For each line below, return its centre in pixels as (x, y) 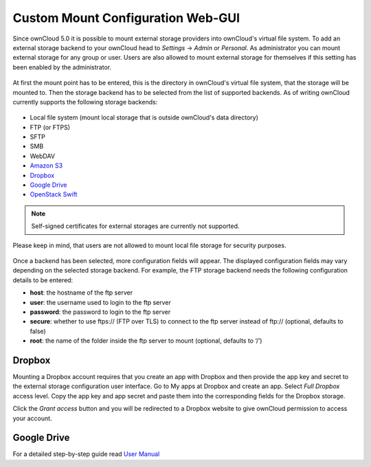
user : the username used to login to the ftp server (101, 302)
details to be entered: (43, 280)
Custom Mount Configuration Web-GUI (126, 18)
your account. (32, 418)
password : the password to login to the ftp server (100, 312)
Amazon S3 (46, 166)
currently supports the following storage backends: (85, 102)
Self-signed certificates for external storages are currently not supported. (135, 226)
